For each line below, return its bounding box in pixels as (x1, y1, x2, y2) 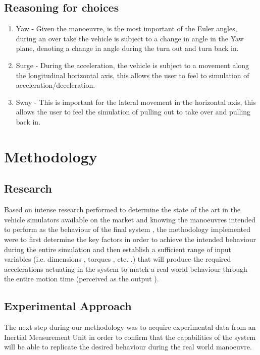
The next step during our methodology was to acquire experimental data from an (4, 322, 256, 332)
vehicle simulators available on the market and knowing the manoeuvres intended (4, 214, 256, 224)
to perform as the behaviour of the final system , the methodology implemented (4, 224, 251, 234)
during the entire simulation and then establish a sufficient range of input (4, 244, 232, 254)
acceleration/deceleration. (16, 80, 95, 90)
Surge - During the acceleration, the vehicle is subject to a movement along (16, 60, 249, 70)
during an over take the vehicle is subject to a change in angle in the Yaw (16, 33, 244, 43)
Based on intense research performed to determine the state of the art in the (4, 204, 241, 215)
